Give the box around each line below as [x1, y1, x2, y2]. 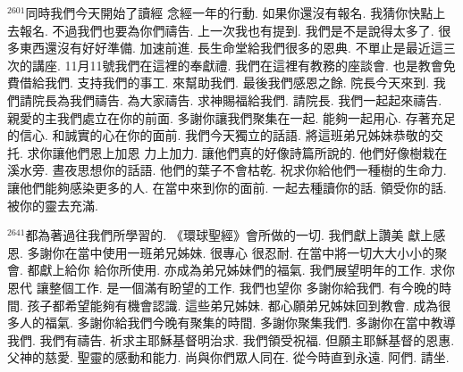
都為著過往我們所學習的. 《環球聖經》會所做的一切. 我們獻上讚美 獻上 [25, 226, 434, 244]
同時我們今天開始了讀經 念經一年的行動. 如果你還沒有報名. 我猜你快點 [25, 4, 434, 21]
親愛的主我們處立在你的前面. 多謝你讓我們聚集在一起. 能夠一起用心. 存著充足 [7, 108, 456, 127]
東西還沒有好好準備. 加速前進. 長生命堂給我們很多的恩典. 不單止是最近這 [19, 38, 443, 57]
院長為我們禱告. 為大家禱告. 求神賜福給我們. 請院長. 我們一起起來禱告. [31, 90, 442, 109]
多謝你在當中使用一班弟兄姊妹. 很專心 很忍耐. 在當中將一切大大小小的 [27, 243, 435, 261]
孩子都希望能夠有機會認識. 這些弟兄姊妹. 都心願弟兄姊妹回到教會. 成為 [27, 295, 439, 314]
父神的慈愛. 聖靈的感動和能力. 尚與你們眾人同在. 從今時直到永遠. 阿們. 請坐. [7, 348, 450, 367]
